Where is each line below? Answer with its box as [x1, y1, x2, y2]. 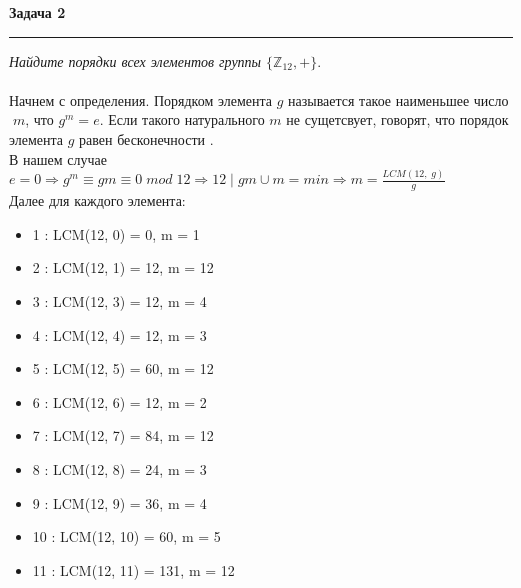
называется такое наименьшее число [288, 89, 509, 110]
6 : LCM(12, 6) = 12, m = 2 [32, 391, 207, 412]
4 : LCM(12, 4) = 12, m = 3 [32, 324, 207, 345]
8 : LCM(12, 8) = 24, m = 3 [32, 459, 207, 480]
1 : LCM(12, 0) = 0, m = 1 [32, 223, 200, 244]
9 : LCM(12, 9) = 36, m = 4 [32, 492, 207, 513]
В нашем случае [9, 148, 107, 169]
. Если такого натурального [99, 109, 265, 130]
